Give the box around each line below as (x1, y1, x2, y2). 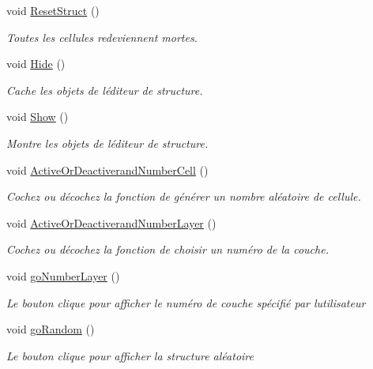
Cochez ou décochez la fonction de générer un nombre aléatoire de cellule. (6, 188, 361, 205)
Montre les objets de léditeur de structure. (6, 134, 209, 151)
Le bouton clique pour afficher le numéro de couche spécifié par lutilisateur (6, 294, 366, 311)
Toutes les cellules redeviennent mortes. (6, 28, 198, 45)
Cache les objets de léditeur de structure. (6, 81, 203, 98)
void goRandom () (6, 321, 95, 337)
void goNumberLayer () (6, 267, 120, 284)
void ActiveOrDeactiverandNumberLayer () (6, 214, 217, 231)
